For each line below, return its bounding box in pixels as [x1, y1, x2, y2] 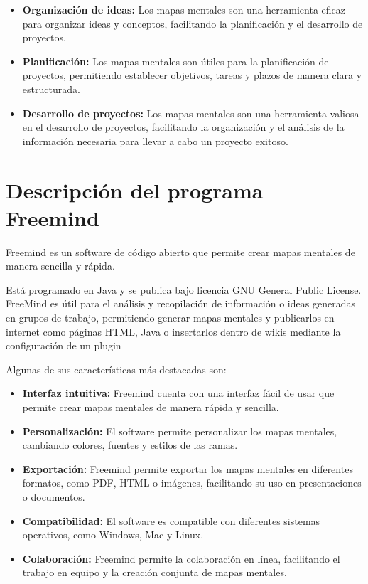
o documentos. [22, 489, 85, 504]
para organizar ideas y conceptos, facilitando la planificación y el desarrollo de [22, 16, 363, 31]
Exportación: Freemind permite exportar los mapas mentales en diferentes [22, 461, 353, 476]
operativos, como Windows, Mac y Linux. [22, 527, 204, 542]
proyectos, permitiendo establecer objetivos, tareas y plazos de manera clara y [22, 68, 362, 83]
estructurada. [22, 81, 80, 96]
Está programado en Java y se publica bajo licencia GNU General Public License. [6, 282, 362, 297]
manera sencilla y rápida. [6, 258, 115, 273]
